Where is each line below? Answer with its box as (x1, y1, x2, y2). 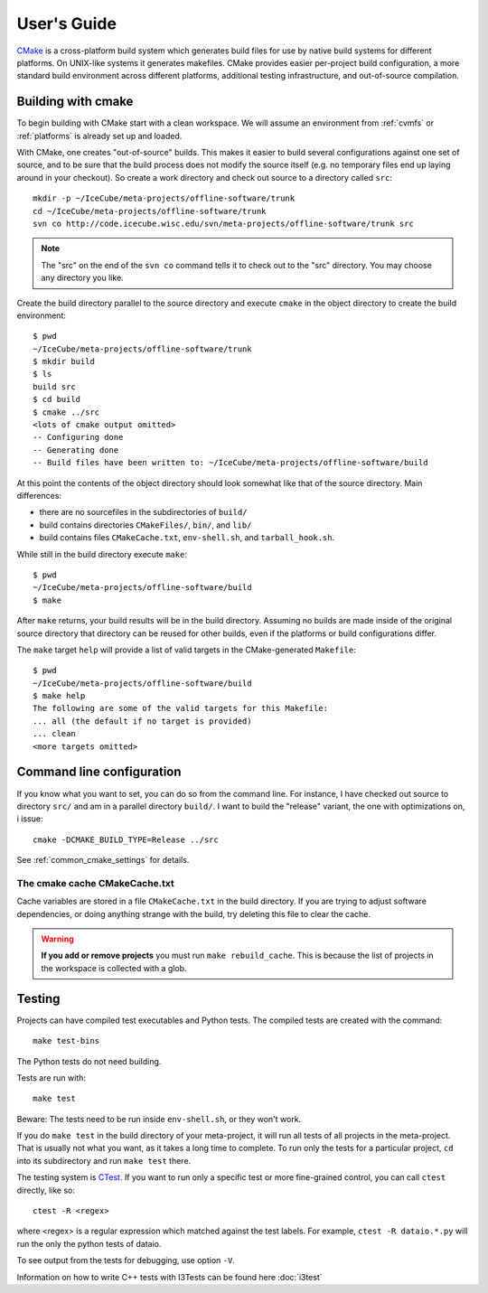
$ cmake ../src (33, 407, 100, 417)
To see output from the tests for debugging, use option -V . (16, 1255, 235, 1266)
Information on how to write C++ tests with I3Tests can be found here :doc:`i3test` (16, 1271, 323, 1282)
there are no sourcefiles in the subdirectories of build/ (39, 507, 248, 518)
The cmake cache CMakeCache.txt (16, 876, 175, 889)
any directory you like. (41, 272, 124, 284)
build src (33, 381, 76, 392)
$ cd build (33, 394, 81, 405)
